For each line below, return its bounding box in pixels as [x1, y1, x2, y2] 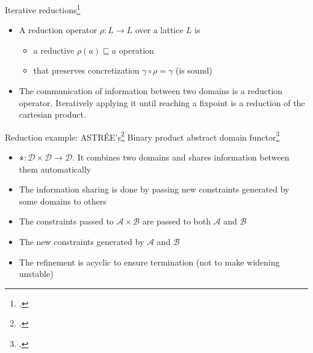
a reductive [33, 43, 75, 56]
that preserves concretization [33, 64, 140, 77]
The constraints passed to [19, 215, 114, 227]
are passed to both [142, 215, 211, 227]
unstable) [19, 267, 54, 280]
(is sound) [175, 64, 212, 77]
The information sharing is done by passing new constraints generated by [19, 183, 290, 196]
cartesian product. [19, 108, 86, 121]
